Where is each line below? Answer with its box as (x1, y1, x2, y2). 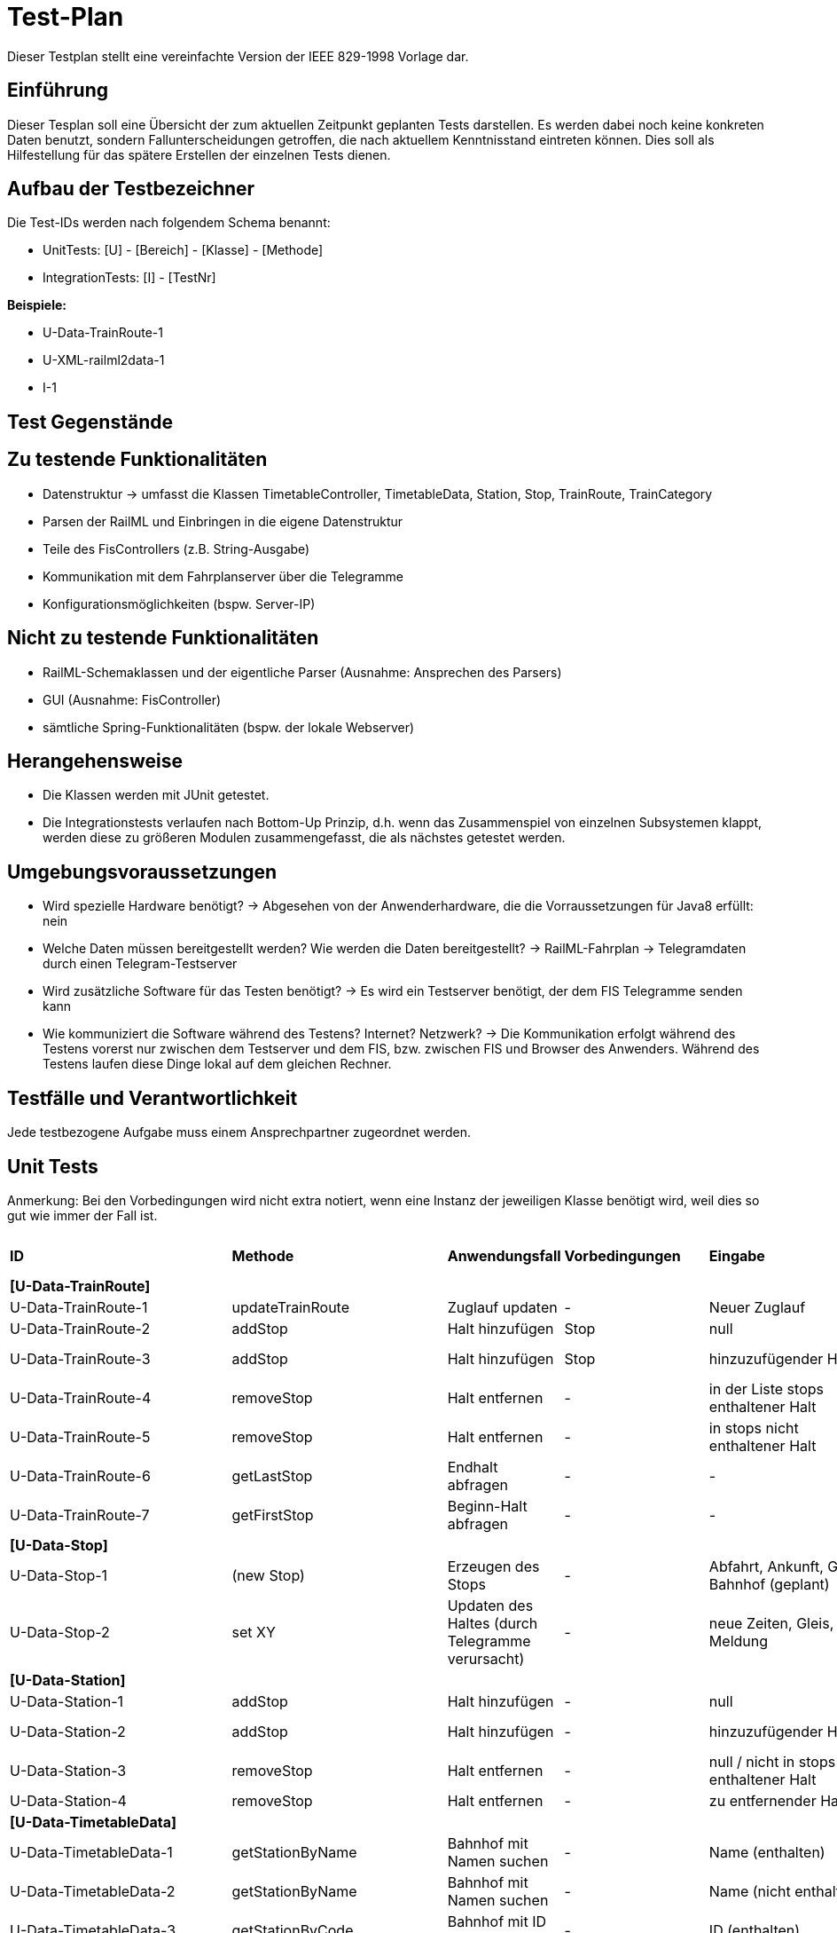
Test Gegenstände (7, 410, 174, 433)
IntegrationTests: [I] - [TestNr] (43, 270, 216, 286)
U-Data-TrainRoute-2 (10, 1319, 151, 1337)
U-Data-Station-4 (10, 1791, 127, 1810)
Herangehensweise (7, 749, 183, 772)
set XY (231, 1622, 276, 1641)
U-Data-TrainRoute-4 (10, 1388, 152, 1407)
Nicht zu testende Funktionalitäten (7, 627, 319, 650)
